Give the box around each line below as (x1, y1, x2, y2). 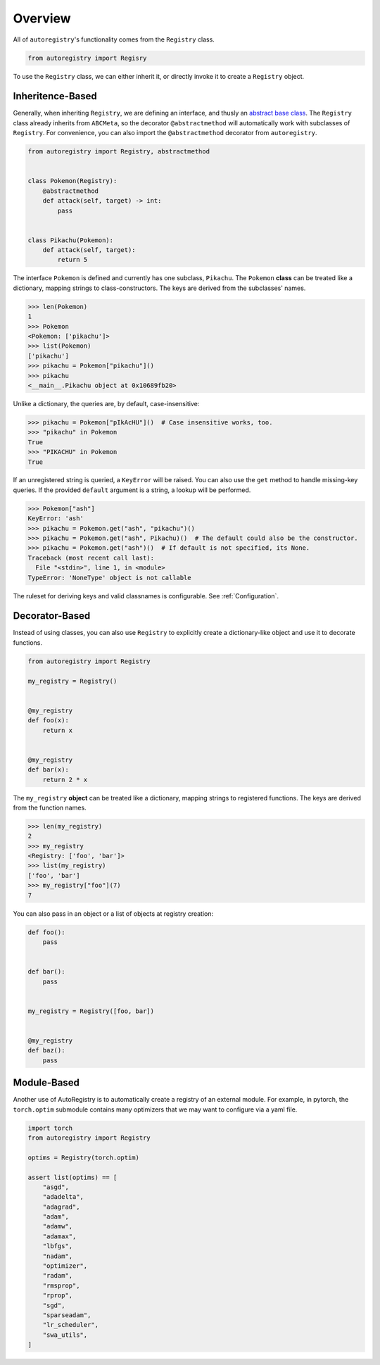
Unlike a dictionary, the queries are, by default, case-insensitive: (13, 399, 200, 408)
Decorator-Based (13, 610, 91, 622)
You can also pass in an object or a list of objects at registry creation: (13, 909, 214, 918)
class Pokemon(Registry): (27, 177, 118, 185)
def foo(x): (27, 717, 70, 724)
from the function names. (13, 803, 87, 812)
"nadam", (42, 1252, 73, 1260)
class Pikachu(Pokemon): (27, 236, 114, 244)
